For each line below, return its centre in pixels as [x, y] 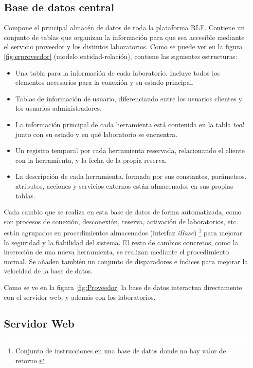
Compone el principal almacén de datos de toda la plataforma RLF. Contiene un [125, 28]
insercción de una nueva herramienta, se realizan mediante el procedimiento [117, 252]
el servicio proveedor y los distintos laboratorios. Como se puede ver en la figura [123, 47]
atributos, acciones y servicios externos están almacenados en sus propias [124, 185]
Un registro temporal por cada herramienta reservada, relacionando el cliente [130, 150]
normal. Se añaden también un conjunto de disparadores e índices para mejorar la [126, 261]
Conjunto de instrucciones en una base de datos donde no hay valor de [121, 351]
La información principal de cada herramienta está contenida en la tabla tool [129, 124]
